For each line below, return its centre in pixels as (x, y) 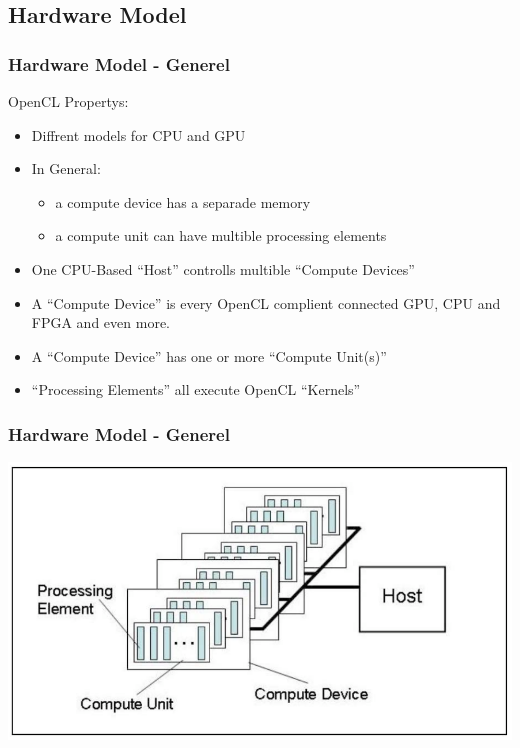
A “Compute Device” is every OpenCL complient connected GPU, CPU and (266, 302)
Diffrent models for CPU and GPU (138, 134)
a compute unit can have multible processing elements (221, 235)
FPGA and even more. (100, 322)
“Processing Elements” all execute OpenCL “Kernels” (196, 389)
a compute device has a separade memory (183, 201)
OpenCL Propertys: (68, 101)
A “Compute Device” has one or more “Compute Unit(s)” (209, 355)
